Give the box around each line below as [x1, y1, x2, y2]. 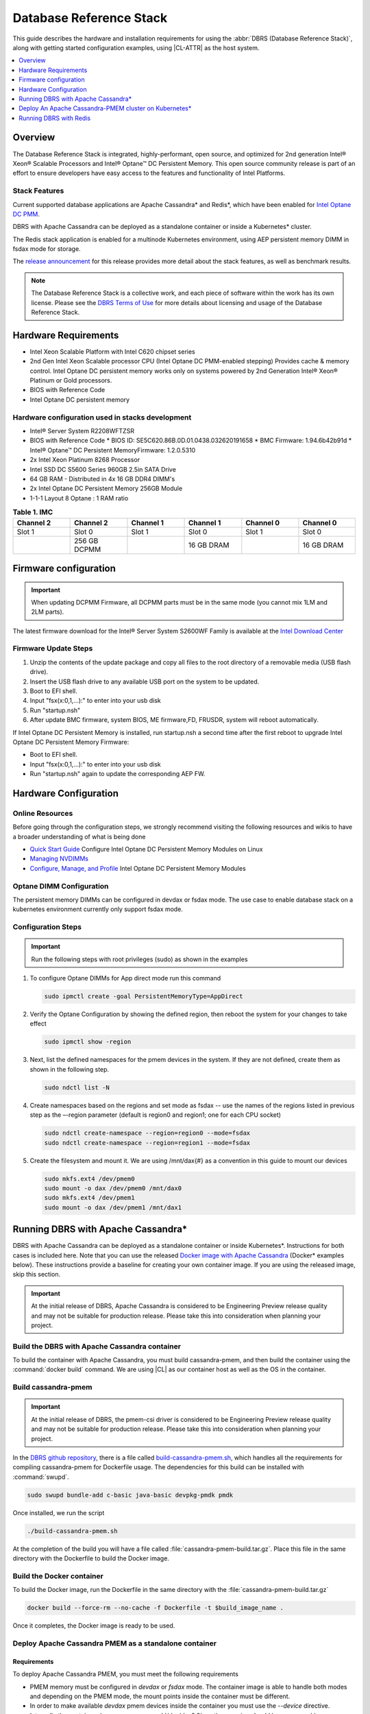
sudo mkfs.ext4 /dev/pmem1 [44, 1194, 135, 1202]
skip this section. [12, 1270, 61, 1279]
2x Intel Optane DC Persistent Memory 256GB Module [29, 484, 183, 493]
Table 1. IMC [12, 507, 53, 517]
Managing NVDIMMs [29, 854, 89, 863]
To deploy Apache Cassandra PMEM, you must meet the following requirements [12, 1670, 239, 1678]
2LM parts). [31, 607, 64, 616]
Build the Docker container [12, 1571, 104, 1580]
